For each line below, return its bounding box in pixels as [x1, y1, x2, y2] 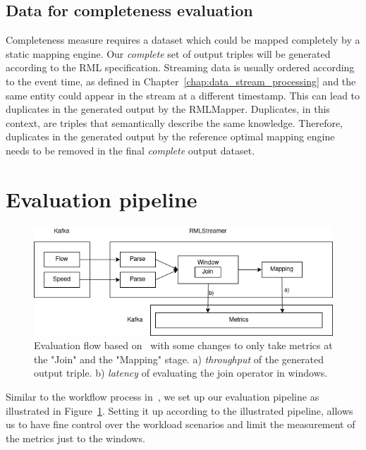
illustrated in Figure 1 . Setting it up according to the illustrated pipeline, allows [6, 403, 353, 418]
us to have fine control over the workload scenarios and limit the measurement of [6, 417, 355, 432]
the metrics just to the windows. [6, 430, 145, 445]
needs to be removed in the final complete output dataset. [6, 142, 255, 157]
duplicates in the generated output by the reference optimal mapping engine [6, 129, 335, 144]
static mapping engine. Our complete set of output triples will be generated [6, 46, 331, 61]
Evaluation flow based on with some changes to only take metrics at [34, 338, 333, 353]
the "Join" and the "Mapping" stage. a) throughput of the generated [34, 351, 324, 366]
